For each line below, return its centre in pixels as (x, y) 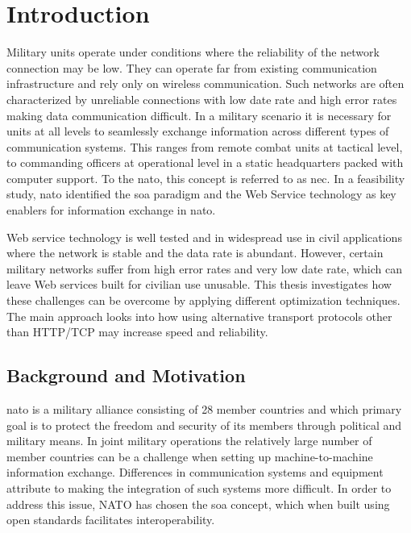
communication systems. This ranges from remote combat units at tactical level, (205, 146)
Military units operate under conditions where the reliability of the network (193, 52)
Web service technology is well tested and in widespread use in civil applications (204, 237)
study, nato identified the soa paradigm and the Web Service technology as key (201, 194)
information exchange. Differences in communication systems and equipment (195, 472)
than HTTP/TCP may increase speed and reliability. (137, 332)
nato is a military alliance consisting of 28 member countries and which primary (204, 409)
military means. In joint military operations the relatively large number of (189, 441)
